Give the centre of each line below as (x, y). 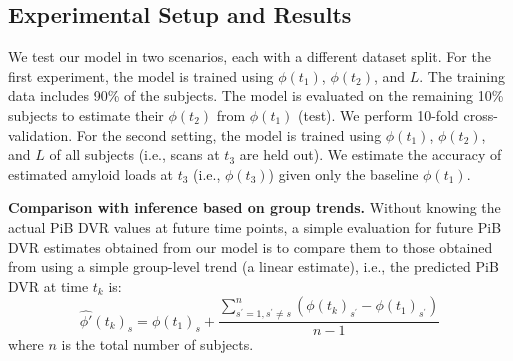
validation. (40, 134)
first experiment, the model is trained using (141, 75)
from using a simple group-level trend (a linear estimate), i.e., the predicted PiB (253, 266)
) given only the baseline (343, 173)
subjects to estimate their (86, 114)
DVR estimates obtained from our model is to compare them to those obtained (250, 246)
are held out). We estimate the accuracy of (370, 154)
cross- (480, 114)
